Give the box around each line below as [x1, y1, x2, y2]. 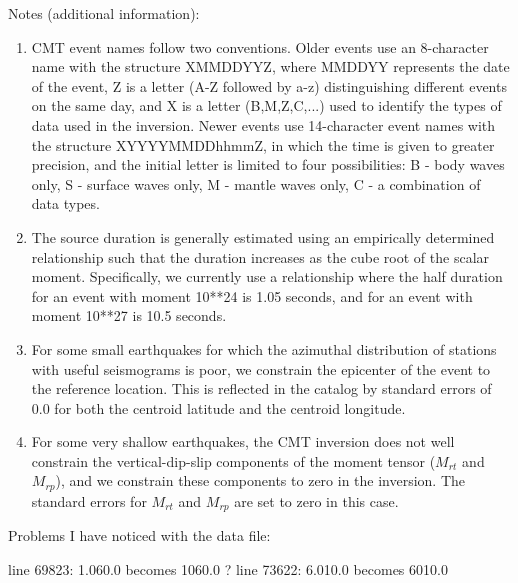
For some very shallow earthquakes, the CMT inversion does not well [31, 431, 455, 452]
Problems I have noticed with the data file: [8, 525, 271, 546]
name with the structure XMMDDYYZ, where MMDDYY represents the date [31, 56, 510, 77]
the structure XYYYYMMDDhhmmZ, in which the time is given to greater [31, 134, 495, 155]
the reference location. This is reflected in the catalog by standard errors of [31, 378, 492, 399]
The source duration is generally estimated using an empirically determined [31, 226, 495, 247]
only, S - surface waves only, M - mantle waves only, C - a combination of [31, 173, 481, 194]
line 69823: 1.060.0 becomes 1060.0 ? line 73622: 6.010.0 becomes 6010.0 [8, 558, 448, 579]
